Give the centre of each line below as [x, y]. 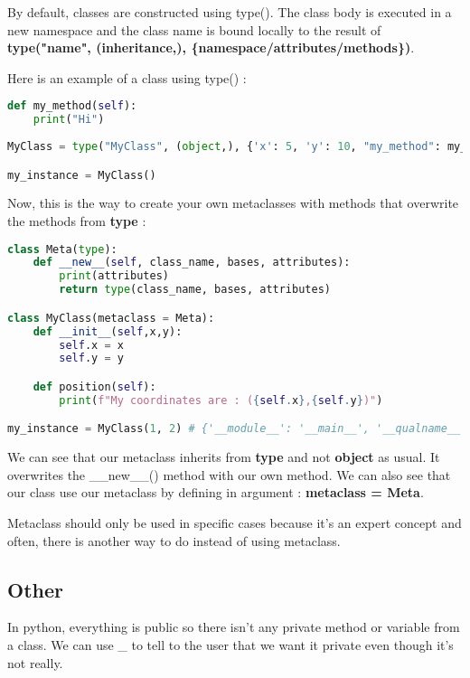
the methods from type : [77, 221]
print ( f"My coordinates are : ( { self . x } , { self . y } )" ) [221, 400]
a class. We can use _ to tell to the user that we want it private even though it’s [230, 644]
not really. [35, 662]
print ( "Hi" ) [69, 120]
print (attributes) [114, 276]
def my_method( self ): [72, 106]
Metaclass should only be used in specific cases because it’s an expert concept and [235, 522]
